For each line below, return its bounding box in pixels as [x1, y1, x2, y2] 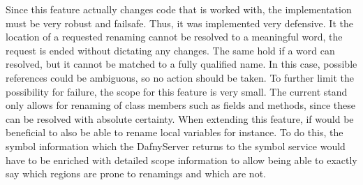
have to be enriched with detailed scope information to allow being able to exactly [6, 152, 357, 167]
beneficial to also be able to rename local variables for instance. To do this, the [6, 125, 343, 140]
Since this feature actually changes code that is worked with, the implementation [6, 2, 352, 16]
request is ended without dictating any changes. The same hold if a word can [6, 43, 335, 57]
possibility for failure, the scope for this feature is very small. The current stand [6, 84, 348, 98]
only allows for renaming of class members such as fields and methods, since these [6, 98, 355, 112]
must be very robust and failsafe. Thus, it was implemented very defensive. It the [6, 15, 353, 30]
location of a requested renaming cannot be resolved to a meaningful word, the [6, 29, 343, 44]
